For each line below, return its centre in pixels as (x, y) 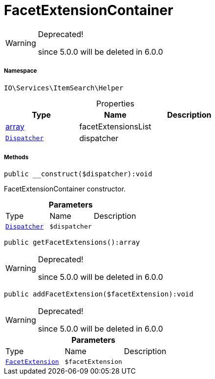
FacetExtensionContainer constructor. (65, 189)
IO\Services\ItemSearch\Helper (64, 88)
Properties (115, 103)
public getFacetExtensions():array (72, 242)
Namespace (21, 71)
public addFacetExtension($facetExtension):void (99, 294)
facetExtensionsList (115, 126)
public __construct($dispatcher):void (78, 174)
